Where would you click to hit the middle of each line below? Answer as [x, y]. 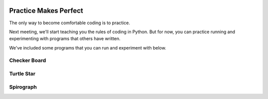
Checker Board [28, 60]
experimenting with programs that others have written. [65, 39]
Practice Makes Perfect [46, 11]
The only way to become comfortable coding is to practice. [69, 23]
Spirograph [23, 87]
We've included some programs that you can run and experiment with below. [88, 48]
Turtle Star [22, 74]
